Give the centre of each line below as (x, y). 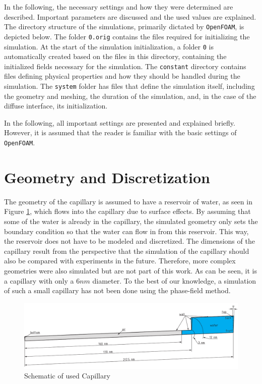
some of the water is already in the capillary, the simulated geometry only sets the (131, 221)
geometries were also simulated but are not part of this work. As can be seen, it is (130, 270)
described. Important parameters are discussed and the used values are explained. (130, 16)
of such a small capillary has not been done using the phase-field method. (117, 290)
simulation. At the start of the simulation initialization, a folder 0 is (109, 46)
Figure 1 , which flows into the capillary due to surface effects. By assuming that (127, 211)
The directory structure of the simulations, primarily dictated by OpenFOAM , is (124, 26)
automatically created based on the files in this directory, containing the (115, 56)
